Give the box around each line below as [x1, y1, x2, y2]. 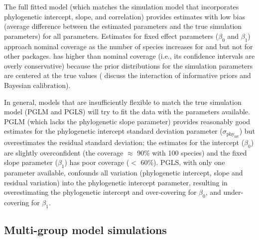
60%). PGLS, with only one [140, 157, 225, 167]
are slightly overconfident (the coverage [4, 147, 124, 158]
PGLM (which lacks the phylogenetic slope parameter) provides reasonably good [4, 116, 251, 126]
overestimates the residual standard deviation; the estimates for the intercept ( [4, 137, 245, 147]
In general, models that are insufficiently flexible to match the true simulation [4, 96, 242, 107]
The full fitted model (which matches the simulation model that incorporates [4, 1, 239, 11]
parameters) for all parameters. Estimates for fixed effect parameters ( [4, 30, 219, 41]
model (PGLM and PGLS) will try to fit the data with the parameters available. [4, 106, 250, 117]
